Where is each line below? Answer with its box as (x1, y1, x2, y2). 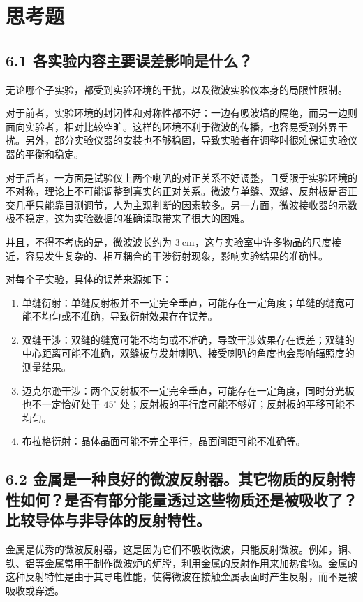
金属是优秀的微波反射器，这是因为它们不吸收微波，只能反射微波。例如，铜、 (6, 542, 357, 557)
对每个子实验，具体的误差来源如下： (6, 272, 172, 286)
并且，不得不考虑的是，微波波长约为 (6, 234, 172, 249)
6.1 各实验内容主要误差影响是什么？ (6, 49, 253, 71)
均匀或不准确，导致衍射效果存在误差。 (41, 309, 218, 323)
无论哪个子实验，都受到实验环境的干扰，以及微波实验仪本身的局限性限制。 (6, 82, 348, 96)
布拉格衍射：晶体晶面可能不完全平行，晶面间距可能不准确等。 (22, 434, 306, 448)
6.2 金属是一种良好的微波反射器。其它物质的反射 (6, 468, 341, 490)
